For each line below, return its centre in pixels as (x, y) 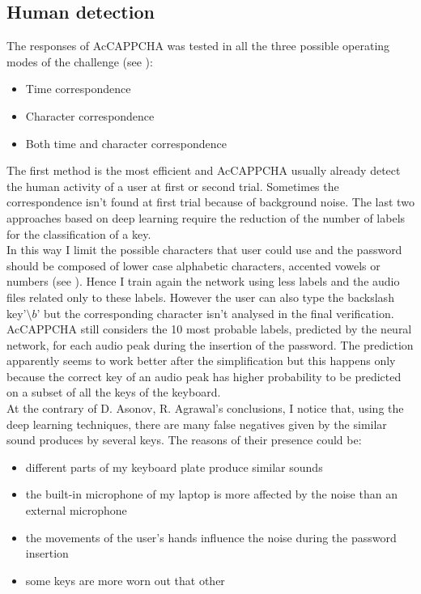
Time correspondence (78, 89)
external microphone (76, 510)
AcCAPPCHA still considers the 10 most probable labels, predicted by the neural (209, 329)
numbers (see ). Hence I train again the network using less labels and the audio (203, 281)
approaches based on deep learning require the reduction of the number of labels (206, 217)
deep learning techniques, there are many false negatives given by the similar (197, 424)
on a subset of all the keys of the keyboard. (114, 392)
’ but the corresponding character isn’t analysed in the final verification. (215, 313)
